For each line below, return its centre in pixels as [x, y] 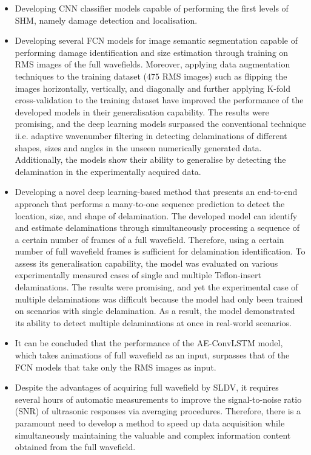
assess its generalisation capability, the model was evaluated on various [146, 263]
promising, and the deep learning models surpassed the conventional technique [160, 124]
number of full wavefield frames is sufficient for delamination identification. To [160, 251]
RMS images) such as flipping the [225, 76]
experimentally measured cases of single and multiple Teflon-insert [138, 275]
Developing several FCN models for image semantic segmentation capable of [156, 40]
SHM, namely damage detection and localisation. [106, 20]
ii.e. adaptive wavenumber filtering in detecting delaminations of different [151, 135]
